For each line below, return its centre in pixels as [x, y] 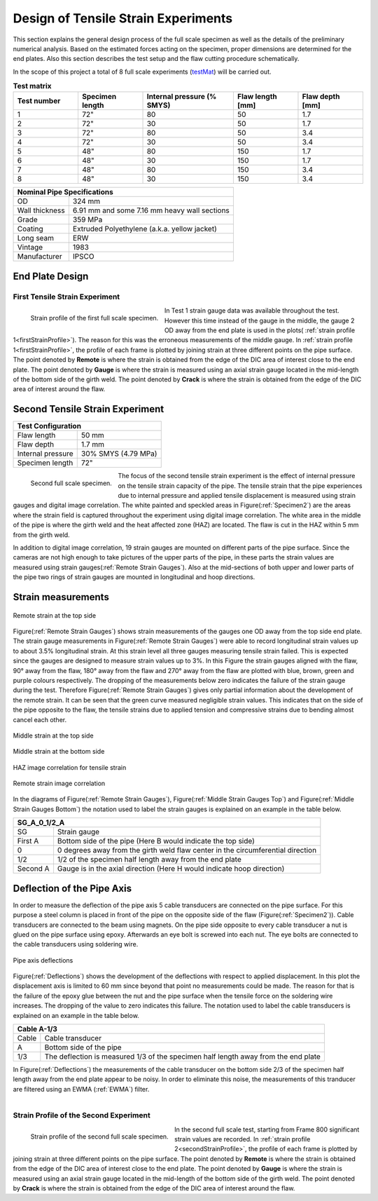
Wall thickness [41, 210]
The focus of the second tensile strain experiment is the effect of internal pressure [237, 476]
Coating [30, 229]
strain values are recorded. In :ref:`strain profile [242, 1139]
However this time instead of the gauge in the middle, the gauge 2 [259, 320]
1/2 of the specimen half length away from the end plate [149, 860]
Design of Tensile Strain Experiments [123, 18]
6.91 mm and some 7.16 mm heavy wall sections [151, 210]
